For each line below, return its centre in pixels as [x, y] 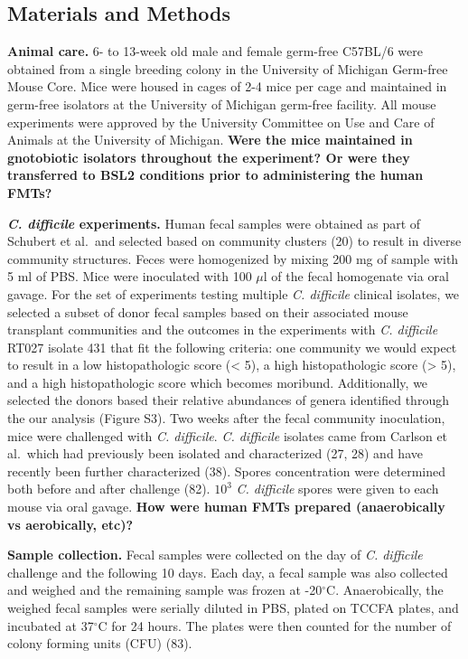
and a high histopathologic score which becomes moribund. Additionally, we [218, 382]
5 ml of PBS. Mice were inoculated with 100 [130, 276]
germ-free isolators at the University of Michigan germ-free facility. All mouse [222, 104]
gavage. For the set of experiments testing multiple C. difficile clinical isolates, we [234, 293]
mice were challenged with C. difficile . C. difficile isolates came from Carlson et [228, 435]
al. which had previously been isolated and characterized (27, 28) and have [215, 453]
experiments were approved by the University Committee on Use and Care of [221, 122]
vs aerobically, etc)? [70, 524]
